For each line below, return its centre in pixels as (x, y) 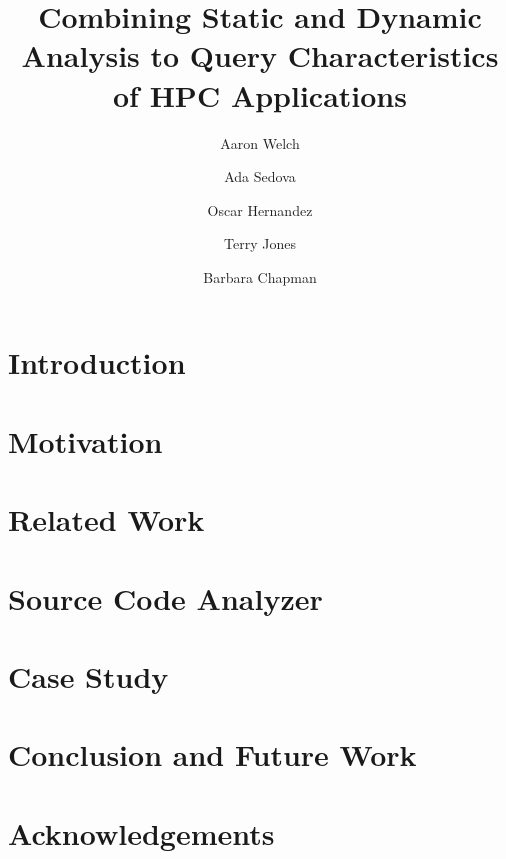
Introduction (97, 362)
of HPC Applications (260, 94)
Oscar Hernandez (260, 209)
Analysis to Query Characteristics (260, 55)
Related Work (106, 519)
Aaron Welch (260, 142)
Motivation (85, 440)
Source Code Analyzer (165, 597)
